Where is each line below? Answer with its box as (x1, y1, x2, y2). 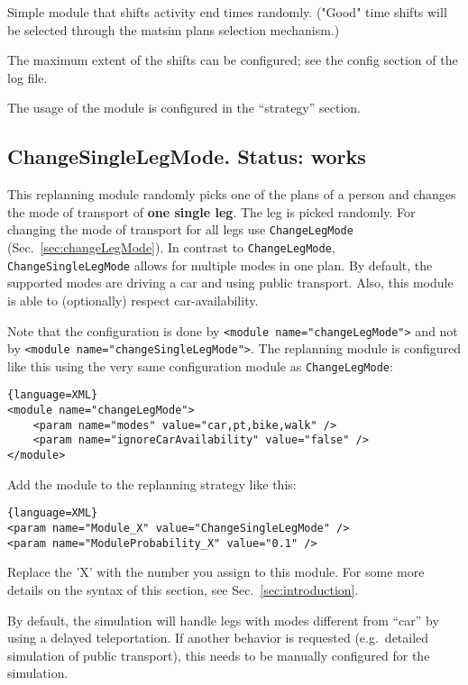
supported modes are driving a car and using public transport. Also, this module (7, 273, 454, 292)
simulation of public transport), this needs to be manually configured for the (7, 645, 430, 664)
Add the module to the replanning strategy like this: (7, 474, 297, 493)
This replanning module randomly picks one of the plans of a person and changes (7, 185, 456, 204)
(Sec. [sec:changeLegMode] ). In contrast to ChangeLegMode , (7, 238, 335, 257)
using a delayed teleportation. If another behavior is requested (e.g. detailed (7, 628, 429, 647)
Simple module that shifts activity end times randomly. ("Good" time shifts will (7, 3, 447, 21)
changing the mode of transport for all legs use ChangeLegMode (7, 220, 353, 239)
